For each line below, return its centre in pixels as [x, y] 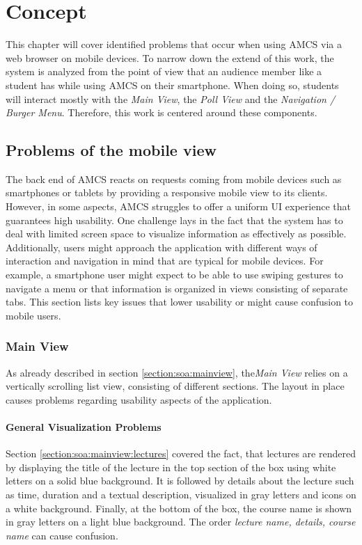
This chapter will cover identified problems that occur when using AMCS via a [174, 44]
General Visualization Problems [84, 427]
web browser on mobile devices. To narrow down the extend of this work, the [170, 57]
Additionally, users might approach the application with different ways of [162, 247]
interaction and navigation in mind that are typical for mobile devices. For [165, 261]
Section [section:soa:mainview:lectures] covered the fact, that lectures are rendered [181, 453]
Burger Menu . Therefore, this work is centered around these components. [162, 112]
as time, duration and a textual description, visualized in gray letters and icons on [181, 494]
